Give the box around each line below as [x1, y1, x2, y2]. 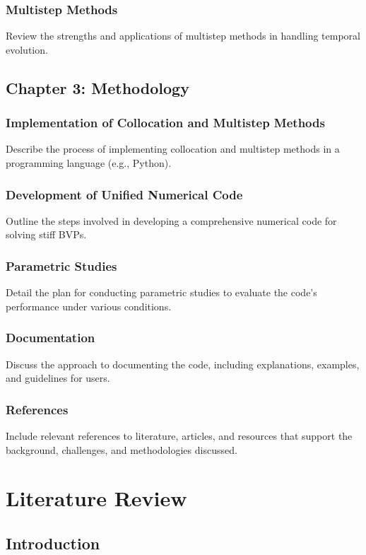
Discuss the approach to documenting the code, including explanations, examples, [6, 356, 360, 371]
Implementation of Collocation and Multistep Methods [6, 114, 325, 132]
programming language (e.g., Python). [6, 156, 172, 170]
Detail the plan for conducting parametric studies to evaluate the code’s [6, 285, 317, 300]
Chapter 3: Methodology [6, 76, 189, 98]
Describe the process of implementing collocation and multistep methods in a [6, 141, 340, 156]
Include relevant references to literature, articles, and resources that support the [6, 428, 353, 443]
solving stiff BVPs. [6, 227, 87, 242]
